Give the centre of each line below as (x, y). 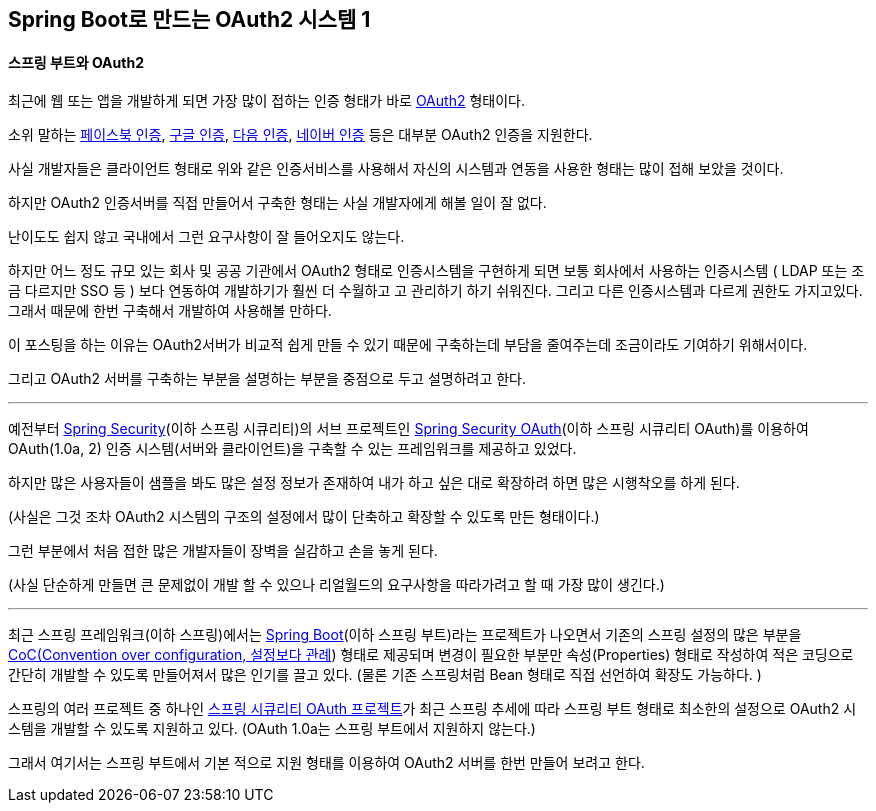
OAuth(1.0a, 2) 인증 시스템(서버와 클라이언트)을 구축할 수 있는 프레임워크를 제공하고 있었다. (292, 449)
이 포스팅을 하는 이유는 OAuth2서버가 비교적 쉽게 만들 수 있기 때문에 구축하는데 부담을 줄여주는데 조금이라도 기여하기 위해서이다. (408, 345)
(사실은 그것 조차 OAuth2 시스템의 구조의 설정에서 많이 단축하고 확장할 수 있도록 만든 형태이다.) (304, 517)
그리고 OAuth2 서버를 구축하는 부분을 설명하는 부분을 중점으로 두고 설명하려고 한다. (267, 379)
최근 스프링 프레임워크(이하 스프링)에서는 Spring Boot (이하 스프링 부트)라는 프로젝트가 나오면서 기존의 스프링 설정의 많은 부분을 (405, 635)
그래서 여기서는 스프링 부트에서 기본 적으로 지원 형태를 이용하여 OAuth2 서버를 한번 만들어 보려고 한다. (326, 763)
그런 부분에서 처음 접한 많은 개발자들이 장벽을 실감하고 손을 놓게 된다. (223, 551)
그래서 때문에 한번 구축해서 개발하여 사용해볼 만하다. (170, 311)
